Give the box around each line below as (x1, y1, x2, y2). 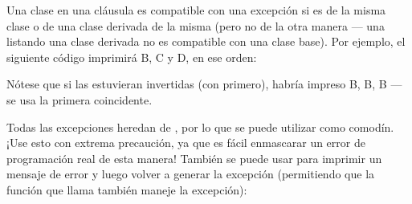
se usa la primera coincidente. (6, 91, 153, 108)
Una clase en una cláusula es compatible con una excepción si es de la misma (6, 2, 386, 18)
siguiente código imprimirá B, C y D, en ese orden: (6, 48, 257, 65)
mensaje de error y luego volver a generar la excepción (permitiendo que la (6, 165, 375, 182)
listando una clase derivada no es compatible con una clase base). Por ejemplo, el (6, 33, 406, 50)
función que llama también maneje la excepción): (6, 181, 247, 198)
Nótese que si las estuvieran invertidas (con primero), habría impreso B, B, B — (6, 75, 402, 92)
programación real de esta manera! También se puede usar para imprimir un (6, 149, 382, 166)
